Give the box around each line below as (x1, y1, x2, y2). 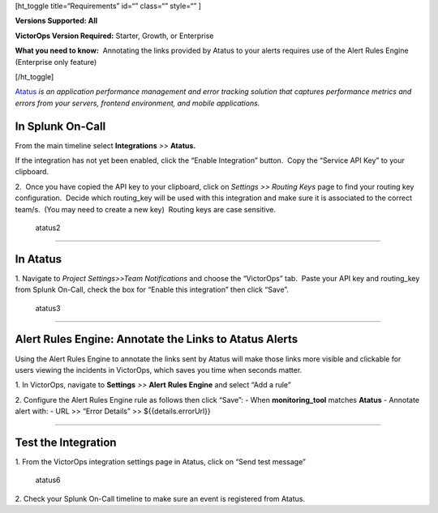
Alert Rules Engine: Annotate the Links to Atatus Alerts (15, 332, 298, 346)
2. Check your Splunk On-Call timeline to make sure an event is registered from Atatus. (15, 494, 306, 503)
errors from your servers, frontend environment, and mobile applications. (15, 98, 260, 108)
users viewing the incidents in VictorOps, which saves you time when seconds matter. (15, 365, 303, 374)
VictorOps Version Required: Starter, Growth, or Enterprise (15, 31, 214, 41)
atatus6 (35, 475, 61, 485)
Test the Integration (15, 435, 117, 449)
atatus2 (35, 223, 61, 233)
